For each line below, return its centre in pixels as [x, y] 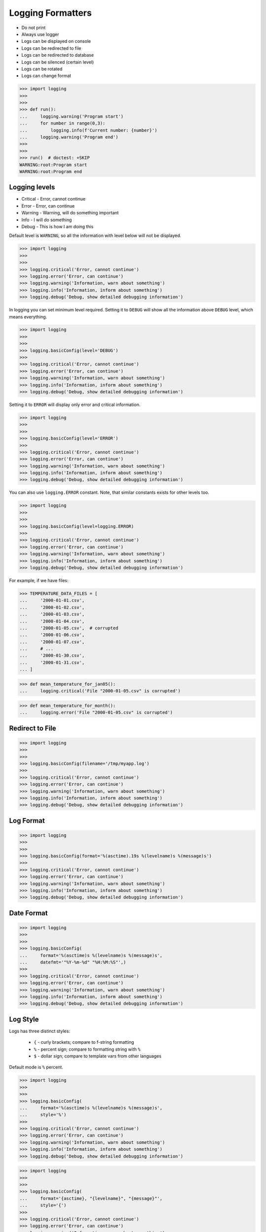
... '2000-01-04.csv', [52, 621]
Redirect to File [33, 728]
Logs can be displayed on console [56, 41]
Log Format [27, 821]
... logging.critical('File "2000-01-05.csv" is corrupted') [100, 691]
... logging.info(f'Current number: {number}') [88, 130]
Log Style [24, 1019]
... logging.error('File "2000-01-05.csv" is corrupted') [96, 713]
